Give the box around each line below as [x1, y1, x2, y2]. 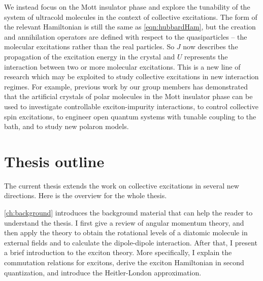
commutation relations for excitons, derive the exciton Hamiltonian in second [4, 257, 244, 267]
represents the [184, 51, 228, 61]
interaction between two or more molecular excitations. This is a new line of [4, 61, 241, 72]
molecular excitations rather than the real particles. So [4, 41, 175, 52]
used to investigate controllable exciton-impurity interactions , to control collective [4, 101, 258, 111]
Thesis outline [4, 150, 105, 171]
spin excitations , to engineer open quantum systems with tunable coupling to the [4, 111, 256, 121]
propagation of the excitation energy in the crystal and [4, 51, 175, 61]
